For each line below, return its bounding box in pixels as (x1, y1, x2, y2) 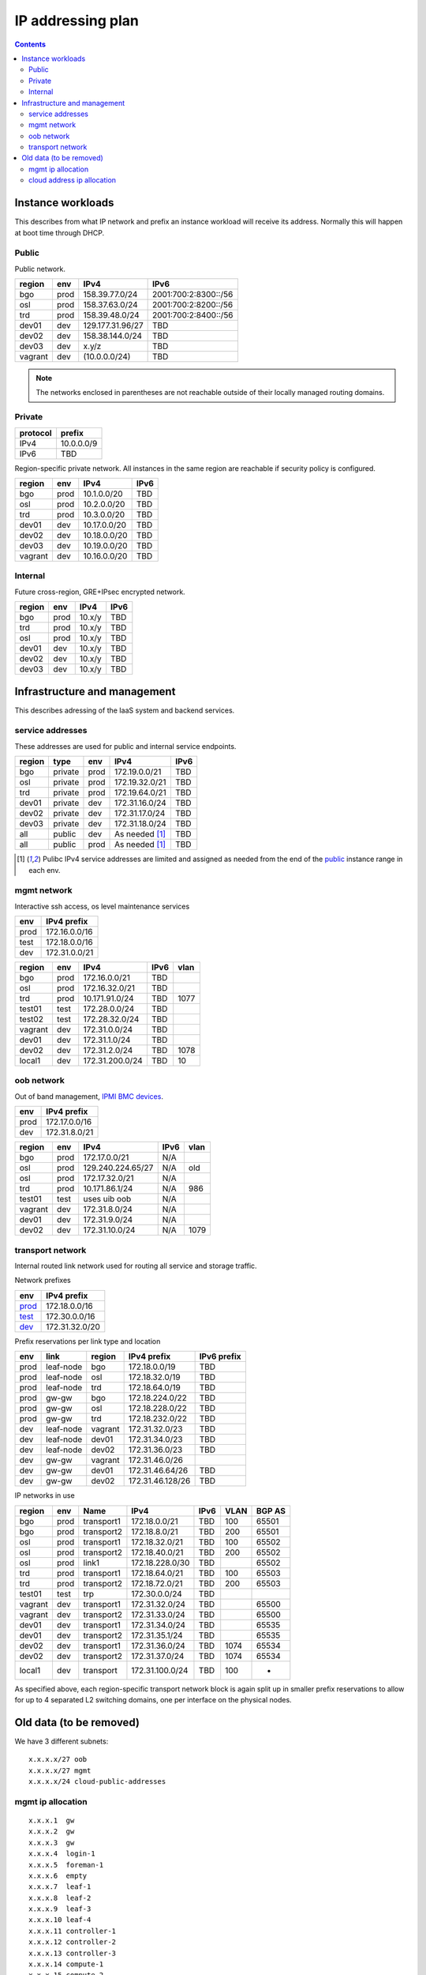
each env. (28, 865, 61, 875)
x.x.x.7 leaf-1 (28, 1883, 92, 1891)
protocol (19, 427, 52, 438)
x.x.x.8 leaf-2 (28, 1893, 92, 1902)
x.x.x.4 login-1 (28, 1849, 95, 1858)
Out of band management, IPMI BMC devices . (14, 1091, 163, 1101)
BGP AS (256, 1505, 286, 1516)
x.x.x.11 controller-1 (28, 1926, 117, 1935)
